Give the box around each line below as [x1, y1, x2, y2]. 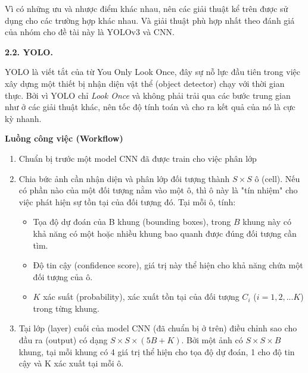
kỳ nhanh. [5, 112, 42, 124]
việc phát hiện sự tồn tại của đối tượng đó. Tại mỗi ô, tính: [18, 195, 236, 208]
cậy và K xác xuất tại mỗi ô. [18, 357, 124, 369]
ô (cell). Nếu [254, 172, 300, 184]
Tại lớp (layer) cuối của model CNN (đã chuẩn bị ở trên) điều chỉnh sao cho [18, 322, 297, 334]
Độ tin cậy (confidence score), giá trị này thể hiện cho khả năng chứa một [33, 259, 303, 271]
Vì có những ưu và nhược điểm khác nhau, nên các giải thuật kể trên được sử [5, 2, 288, 14]
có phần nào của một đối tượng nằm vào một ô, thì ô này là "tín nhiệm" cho [18, 184, 298, 196]
